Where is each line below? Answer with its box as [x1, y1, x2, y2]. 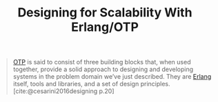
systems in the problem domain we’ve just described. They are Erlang [12, 73, 212, 81]
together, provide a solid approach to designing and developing [12, 65, 194, 73]
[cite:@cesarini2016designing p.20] [12, 87, 115, 95]
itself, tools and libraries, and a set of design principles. [12, 80, 170, 88]
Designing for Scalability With [17, 5, 192, 21]
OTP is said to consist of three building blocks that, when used [12, 58, 191, 66]
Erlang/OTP [70, 19, 139, 35]
